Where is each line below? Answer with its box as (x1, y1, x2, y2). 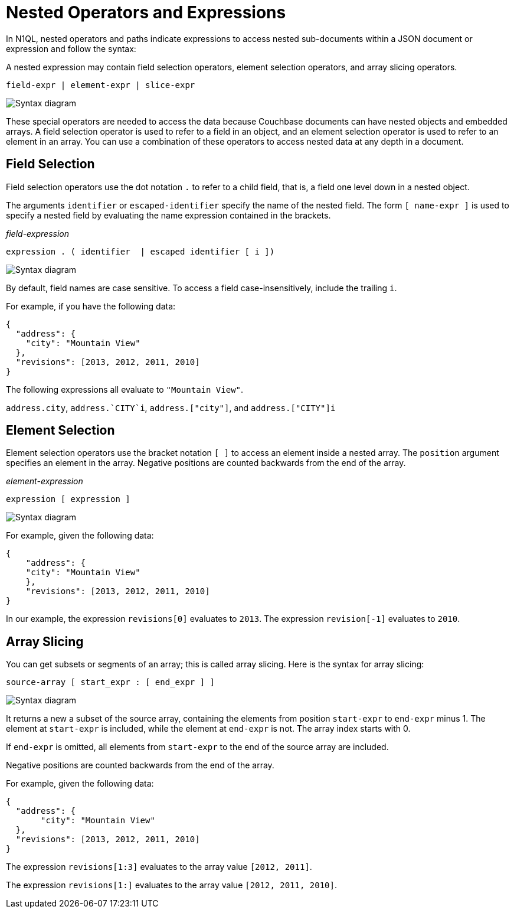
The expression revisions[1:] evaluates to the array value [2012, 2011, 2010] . (6, 880, 337, 891)
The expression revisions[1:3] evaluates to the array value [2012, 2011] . (6, 862, 312, 872)
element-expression (6, 476, 83, 487)
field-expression (6, 228, 70, 239)
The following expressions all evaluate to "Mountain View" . (6, 384, 244, 394)
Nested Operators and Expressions (6, 2, 286, 22)
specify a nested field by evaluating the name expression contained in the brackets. (6, 210, 331, 220)
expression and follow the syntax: (6, 43, 136, 54)
